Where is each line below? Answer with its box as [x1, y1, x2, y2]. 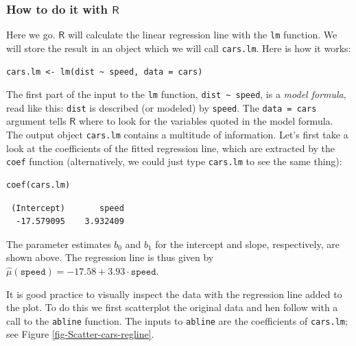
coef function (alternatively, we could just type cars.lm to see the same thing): [6, 154, 342, 169]
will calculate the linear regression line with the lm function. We [67, 27, 337, 42]
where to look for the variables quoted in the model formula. [78, 114, 333, 128]
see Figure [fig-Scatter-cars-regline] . [6, 327, 154, 341]
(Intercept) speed [11, 203, 124, 213]
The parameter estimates [6, 236, 111, 251]
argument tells [6, 114, 67, 128]
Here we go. [6, 27, 56, 42]
